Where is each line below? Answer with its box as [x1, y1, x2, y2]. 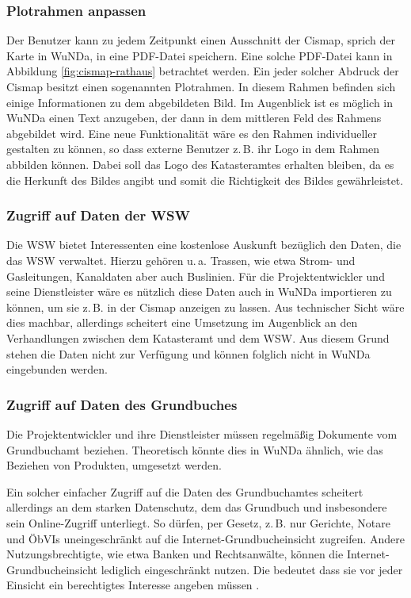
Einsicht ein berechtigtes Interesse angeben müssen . [6, 577, 260, 593]
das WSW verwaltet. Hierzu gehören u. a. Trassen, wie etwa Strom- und [6, 251, 356, 268]
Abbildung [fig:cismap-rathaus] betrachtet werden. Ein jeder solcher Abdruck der [6, 63, 399, 79]
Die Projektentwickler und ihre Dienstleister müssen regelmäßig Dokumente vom [6, 425, 398, 442]
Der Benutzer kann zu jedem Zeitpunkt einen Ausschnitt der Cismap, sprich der [6, 32, 395, 48]
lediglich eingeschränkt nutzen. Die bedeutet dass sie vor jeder [101, 561, 403, 577]
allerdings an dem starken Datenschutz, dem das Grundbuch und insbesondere [6, 499, 387, 516]
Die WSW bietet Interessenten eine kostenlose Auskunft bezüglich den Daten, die [6, 236, 401, 253]
